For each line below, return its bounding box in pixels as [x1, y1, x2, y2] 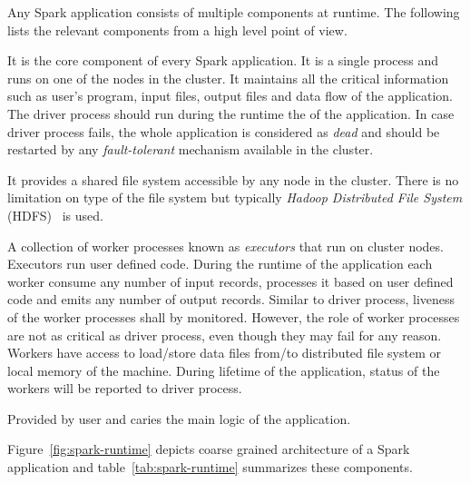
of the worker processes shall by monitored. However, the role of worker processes [7, 307, 460, 326]
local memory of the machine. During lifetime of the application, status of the [7, 360, 440, 379]
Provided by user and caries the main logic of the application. [7, 409, 351, 428]
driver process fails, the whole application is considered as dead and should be [7, 122, 440, 141]
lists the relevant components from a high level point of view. [7, 20, 348, 39]
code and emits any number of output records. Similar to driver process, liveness [7, 290, 455, 309]
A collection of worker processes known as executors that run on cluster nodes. [7, 236, 444, 255]
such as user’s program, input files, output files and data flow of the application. [7, 86, 454, 105]
